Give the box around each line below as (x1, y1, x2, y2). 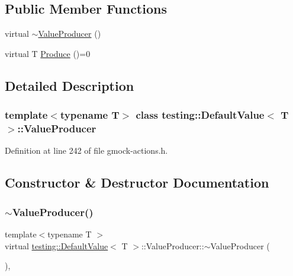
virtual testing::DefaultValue (5, 239, 108, 252)
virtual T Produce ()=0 (5, 47, 91, 59)
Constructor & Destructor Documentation (5, 173, 269, 192)
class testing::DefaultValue (136, 107, 265, 122)
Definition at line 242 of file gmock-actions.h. (5, 144, 168, 157)
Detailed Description (5, 76, 134, 94)
